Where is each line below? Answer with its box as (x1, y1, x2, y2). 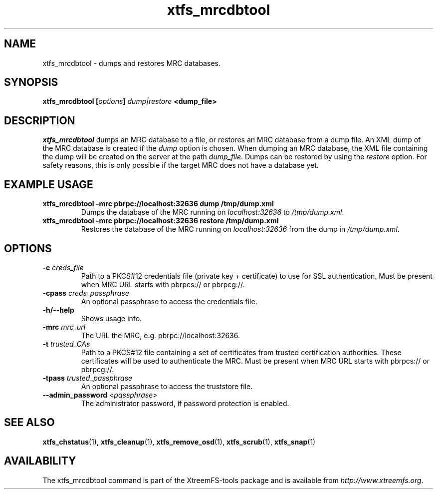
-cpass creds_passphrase (42, 288, 129, 297)
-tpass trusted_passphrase (42, 373, 133, 382)
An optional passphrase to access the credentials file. (81, 297, 257, 306)
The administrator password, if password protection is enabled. (81, 399, 289, 408)
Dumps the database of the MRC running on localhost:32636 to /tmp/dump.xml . (81, 208, 344, 217)
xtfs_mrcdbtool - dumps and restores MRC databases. (42, 58, 220, 67)
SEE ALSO (4, 416, 55, 429)
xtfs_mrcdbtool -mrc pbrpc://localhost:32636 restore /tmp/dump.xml (42, 216, 279, 225)
